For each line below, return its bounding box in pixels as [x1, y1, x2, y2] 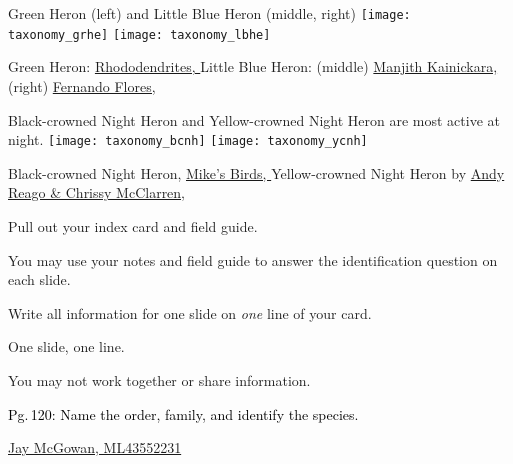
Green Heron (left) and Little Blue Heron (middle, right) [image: [8, 3, 411, 23]
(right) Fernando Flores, [8, 75, 156, 96]
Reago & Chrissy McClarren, [8, 182, 186, 203]
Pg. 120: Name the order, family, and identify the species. [8, 403, 359, 424]
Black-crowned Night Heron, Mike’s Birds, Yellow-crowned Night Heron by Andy [8, 162, 505, 183]
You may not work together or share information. [8, 369, 311, 390]
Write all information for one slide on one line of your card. [8, 302, 372, 323]
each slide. [8, 269, 71, 290]
